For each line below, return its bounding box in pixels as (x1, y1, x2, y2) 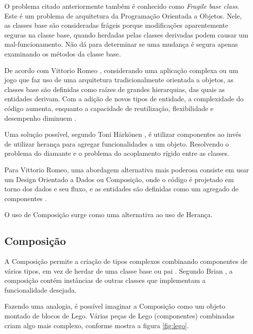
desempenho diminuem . (4, 112, 76, 123)
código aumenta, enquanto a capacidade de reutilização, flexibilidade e (4, 103, 214, 113)
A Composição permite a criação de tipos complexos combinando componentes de (4, 256, 248, 266)
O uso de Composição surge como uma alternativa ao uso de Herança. (4, 209, 213, 220)
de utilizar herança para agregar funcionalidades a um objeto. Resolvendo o (4, 138, 229, 148)
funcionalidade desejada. (4, 284, 77, 295)
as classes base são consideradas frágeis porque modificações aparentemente (4, 20, 228, 30)
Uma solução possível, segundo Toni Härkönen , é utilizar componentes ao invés (4, 129, 241, 139)
